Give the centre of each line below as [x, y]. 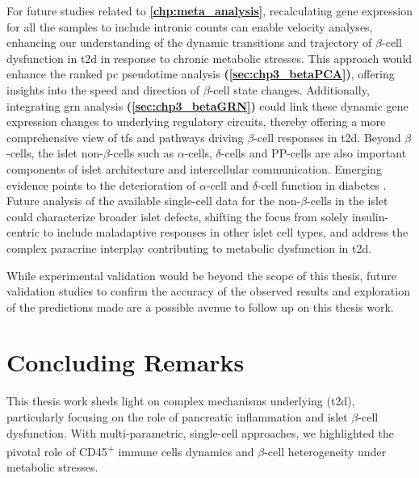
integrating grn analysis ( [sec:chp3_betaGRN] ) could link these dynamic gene [207, 105]
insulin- [370, 216]
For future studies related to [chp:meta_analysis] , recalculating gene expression [209, 10]
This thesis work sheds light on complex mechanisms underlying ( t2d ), [181, 401]
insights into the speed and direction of [103, 89]
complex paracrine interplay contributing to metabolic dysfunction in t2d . [189, 247]
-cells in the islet [348, 201]
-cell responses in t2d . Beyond [327, 137]
